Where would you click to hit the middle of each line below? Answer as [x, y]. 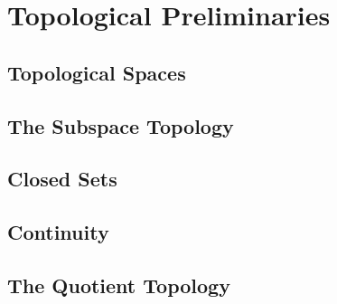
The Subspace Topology [121, 125]
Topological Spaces [97, 72]
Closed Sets [62, 179]
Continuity [58, 232]
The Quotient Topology [119, 285]
